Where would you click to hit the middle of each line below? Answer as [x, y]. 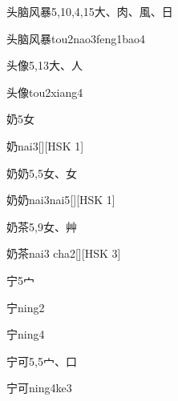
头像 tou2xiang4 [45, 92]
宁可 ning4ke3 [39, 388]
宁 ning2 [26, 307]
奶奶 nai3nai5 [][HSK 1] [61, 200]
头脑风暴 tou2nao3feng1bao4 [76, 38]
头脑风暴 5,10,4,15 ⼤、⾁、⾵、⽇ [90, 11]
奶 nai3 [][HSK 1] [45, 145]
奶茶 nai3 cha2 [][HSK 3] [64, 253]
